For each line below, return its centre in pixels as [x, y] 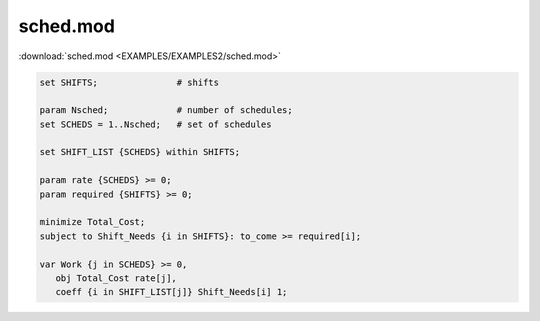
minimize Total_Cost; [92, 222]
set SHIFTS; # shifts [129, 82]
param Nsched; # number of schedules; [166, 110]
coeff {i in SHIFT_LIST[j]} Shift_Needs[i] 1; [171, 292]
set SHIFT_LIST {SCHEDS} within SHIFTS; [139, 152]
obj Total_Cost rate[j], [116, 278]
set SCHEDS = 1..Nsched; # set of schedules [155, 124]
